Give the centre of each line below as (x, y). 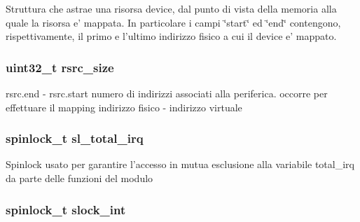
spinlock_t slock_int (66, 209)
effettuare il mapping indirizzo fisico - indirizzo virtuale (124, 107)
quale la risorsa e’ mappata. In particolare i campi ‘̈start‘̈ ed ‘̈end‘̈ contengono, (173, 22)
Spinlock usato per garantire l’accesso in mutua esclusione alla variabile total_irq (180, 164)
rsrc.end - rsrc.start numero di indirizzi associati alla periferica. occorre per (167, 93)
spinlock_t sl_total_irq (75, 138)
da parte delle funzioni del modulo (79, 178)
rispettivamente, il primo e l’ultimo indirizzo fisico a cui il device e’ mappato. (171, 36)
